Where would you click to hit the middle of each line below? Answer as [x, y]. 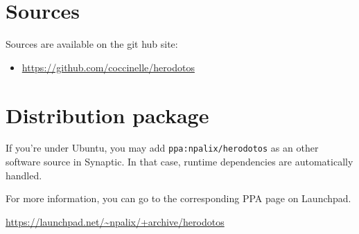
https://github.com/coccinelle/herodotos [108, 67]
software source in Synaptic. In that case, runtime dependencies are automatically [179, 162]
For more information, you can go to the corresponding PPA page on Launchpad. [178, 198]
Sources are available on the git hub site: [92, 44]
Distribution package [107, 115]
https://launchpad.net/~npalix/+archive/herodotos [115, 221]
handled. [24, 175]
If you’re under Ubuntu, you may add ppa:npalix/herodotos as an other [162, 148]
